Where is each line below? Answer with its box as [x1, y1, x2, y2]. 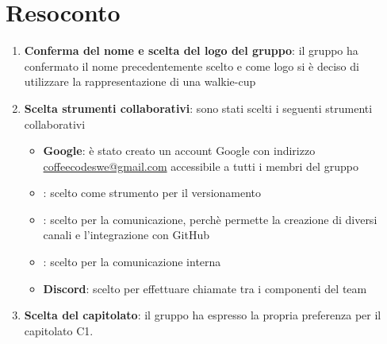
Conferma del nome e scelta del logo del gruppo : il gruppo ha [24, 42, 358, 59]
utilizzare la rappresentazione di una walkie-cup [24, 73, 256, 90]
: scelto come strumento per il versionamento [43, 184, 262, 201]
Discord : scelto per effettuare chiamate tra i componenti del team [43, 280, 367, 296]
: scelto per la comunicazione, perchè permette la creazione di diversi [43, 211, 377, 227]
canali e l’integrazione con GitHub [43, 226, 209, 243]
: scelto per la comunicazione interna [43, 253, 221, 270]
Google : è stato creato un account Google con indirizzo [43, 142, 316, 159]
